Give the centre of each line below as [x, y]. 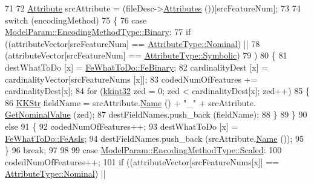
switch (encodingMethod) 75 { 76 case [76, 20]
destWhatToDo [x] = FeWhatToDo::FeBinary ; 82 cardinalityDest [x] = [137, 67]
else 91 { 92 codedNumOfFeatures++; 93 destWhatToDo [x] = [122, 126]
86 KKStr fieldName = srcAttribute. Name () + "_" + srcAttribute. [130, 102]
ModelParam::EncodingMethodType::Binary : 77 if [98, 32]
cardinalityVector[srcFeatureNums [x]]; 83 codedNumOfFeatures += [131, 79]
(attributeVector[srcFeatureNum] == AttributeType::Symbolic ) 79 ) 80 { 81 [146, 55]
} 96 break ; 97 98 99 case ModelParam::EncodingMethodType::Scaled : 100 [143, 150]
